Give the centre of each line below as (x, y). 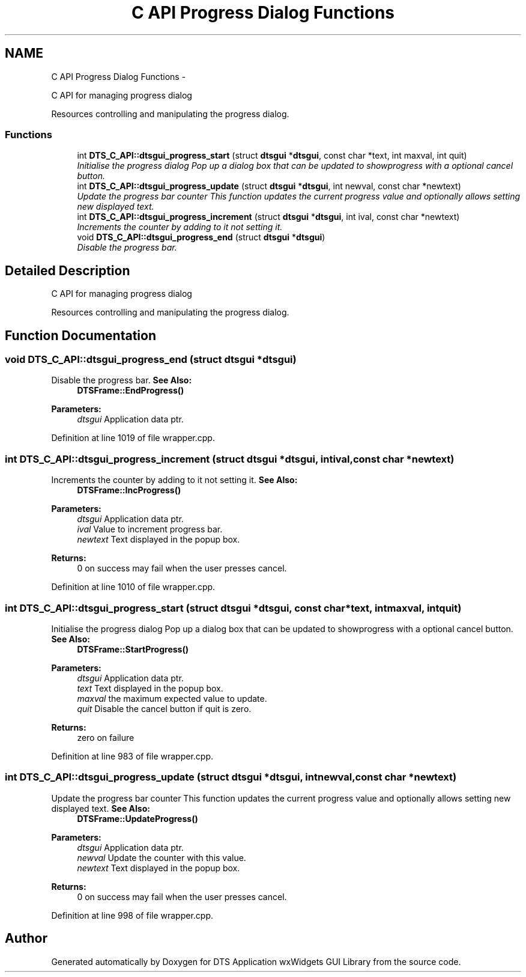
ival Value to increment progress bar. (150, 529)
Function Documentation (80, 335)
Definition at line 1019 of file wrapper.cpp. (133, 438)
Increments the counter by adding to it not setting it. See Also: (174, 480)
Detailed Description (68, 270)
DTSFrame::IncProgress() (129, 490)
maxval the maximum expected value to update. (172, 698)
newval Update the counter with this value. (162, 857)
